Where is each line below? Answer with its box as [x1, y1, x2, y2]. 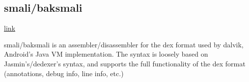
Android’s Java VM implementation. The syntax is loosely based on [4, 49, 208, 59]
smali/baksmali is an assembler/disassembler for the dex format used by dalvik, [4, 39, 244, 49]
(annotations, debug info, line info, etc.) [4, 68, 124, 78]
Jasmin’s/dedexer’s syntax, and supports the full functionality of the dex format [4, 58, 246, 68]
